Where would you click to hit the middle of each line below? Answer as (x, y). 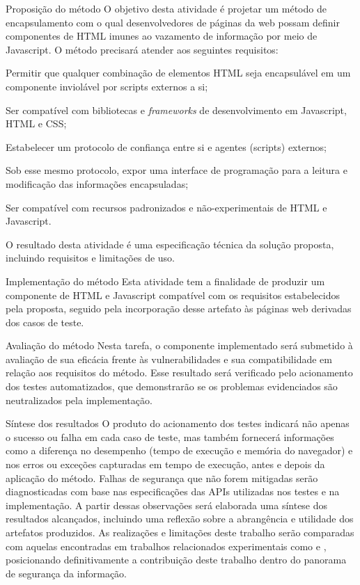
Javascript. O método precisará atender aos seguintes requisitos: (142, 49)
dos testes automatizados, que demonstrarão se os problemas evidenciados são (172, 386)
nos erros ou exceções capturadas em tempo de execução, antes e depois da (165, 464)
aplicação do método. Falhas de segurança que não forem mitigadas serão (162, 478)
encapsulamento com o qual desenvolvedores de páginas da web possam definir (173, 22)
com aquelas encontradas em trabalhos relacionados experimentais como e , (166, 546)
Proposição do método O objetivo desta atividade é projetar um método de (166, 8)
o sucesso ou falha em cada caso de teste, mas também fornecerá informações (170, 436)
